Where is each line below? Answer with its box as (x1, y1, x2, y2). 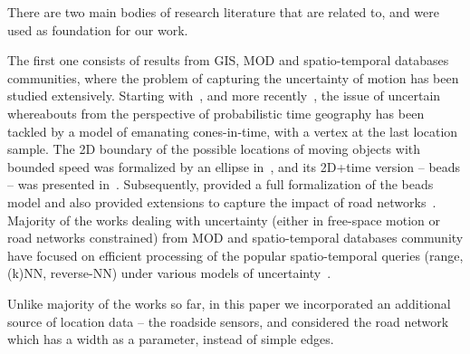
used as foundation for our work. (7, 20, 188, 39)
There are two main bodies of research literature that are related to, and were (7, 3, 439, 21)
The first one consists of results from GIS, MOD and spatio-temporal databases (7, 51, 449, 70)
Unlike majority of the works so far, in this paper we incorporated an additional (7, 293, 451, 312)
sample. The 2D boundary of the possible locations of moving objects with (7, 139, 421, 158)
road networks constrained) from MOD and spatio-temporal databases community (7, 228, 464, 247)
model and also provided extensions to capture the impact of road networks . (7, 192, 436, 211)
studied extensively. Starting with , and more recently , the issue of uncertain (7, 86, 441, 105)
